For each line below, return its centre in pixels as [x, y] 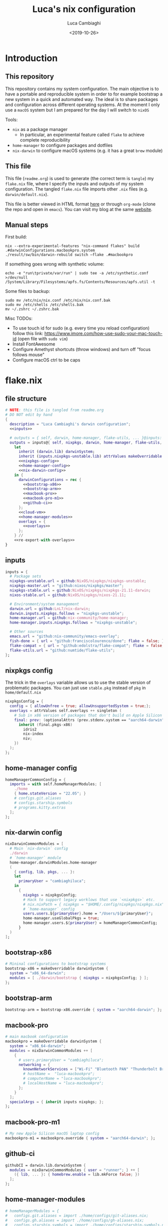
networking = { [34, 1064]
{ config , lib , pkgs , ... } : [44, 872]
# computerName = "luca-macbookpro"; [62, 1078]
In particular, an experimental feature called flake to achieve [82, 134]
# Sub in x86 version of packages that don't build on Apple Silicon [88, 715]
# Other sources [26, 632]
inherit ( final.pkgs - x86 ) [45, 724]
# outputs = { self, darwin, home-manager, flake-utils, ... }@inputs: [86, 438]
